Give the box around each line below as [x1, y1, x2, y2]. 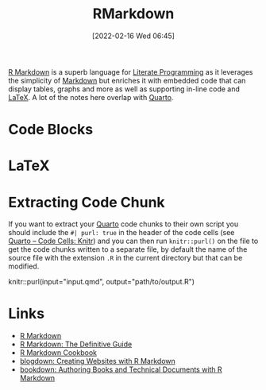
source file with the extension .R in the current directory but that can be [8, 253, 243, 263]
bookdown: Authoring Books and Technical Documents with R [19, 365, 222, 374]
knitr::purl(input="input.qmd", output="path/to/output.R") [8, 277, 195, 287]
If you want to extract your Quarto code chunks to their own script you [8, 219, 239, 229]
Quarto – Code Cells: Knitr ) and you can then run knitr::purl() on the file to [8, 236, 259, 246]
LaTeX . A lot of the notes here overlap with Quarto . [8, 92, 174, 102]
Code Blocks [8, 121, 94, 139]
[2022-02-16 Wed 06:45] [92, 31, 175, 41]
